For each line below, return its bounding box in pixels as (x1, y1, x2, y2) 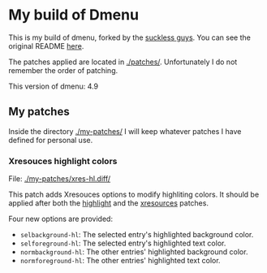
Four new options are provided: (8, 214, 114, 224)
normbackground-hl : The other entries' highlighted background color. (19, 247, 248, 257)
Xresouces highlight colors (8, 155, 118, 167)
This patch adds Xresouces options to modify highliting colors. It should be (8, 189, 260, 200)
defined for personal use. (8, 135, 93, 145)
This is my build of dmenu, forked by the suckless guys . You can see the (8, 32, 252, 42)
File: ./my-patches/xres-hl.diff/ (8, 174, 111, 184)
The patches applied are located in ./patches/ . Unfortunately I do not (8, 57, 238, 67)
